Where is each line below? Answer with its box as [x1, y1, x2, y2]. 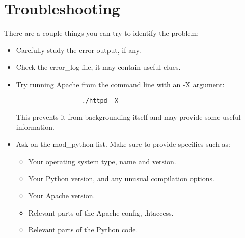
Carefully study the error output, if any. [16, 44, 141, 55]
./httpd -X [81, 97, 119, 104]
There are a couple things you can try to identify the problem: [4, 28, 199, 38]
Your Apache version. [28, 190, 95, 201]
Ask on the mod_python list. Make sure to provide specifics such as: [16, 139, 231, 149]
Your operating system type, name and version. [28, 155, 176, 166]
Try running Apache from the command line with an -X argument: [16, 78, 225, 89]
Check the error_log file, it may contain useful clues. [16, 62, 181, 72]
